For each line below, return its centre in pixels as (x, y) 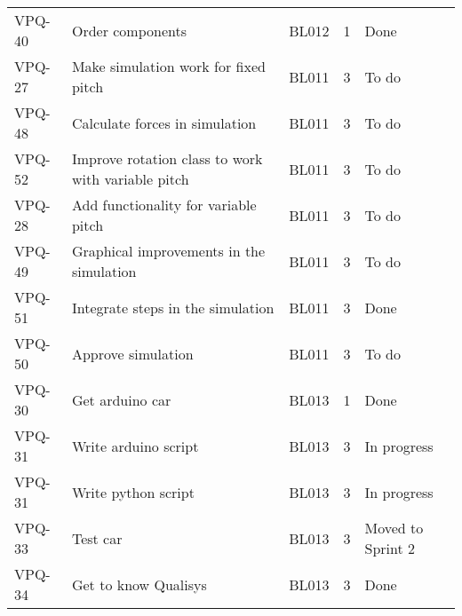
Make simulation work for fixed (168, 66)
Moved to (394, 528)
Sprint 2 (390, 548)
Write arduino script (135, 446)
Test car (97, 538)
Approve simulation (132, 353)
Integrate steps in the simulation (173, 307)
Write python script (133, 492)
